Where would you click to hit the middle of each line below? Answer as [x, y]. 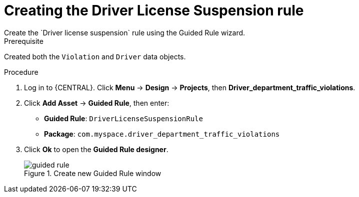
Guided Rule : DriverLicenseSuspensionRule [123, 118]
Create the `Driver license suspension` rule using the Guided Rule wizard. [125, 32]
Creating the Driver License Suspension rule [154, 10]
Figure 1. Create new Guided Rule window [93, 173]
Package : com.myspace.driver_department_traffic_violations [162, 134]
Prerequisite [24, 41]
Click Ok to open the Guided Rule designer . [96, 149]
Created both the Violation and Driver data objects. [95, 56]
